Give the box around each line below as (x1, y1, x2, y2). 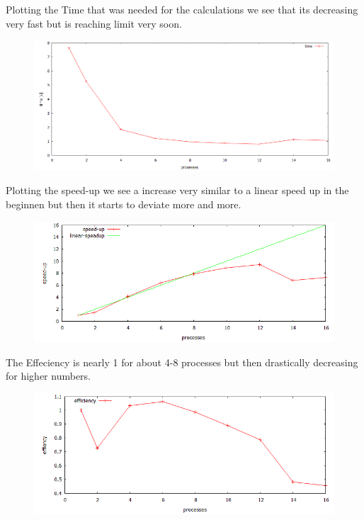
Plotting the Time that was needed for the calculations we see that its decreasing (6, 2, 358, 16)
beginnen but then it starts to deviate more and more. (6, 197, 241, 211)
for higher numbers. (6, 368, 91, 383)
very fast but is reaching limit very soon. (6, 16, 182, 30)
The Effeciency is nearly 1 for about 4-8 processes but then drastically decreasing (6, 354, 358, 369)
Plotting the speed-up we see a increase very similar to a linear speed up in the (6, 183, 349, 198)
